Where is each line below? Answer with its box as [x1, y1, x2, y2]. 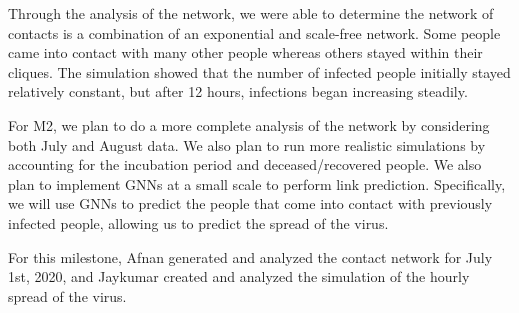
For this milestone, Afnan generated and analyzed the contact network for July [8, 246, 493, 267]
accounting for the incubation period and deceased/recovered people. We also [8, 154, 482, 175]
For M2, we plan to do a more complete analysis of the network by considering [8, 114, 490, 135]
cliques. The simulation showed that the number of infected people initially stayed [8, 61, 511, 82]
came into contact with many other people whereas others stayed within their [8, 42, 483, 63]
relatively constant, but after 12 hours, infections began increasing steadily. [8, 81, 468, 102]
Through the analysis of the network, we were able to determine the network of [8, 3, 494, 23]
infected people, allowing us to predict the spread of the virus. [8, 212, 389, 233]
